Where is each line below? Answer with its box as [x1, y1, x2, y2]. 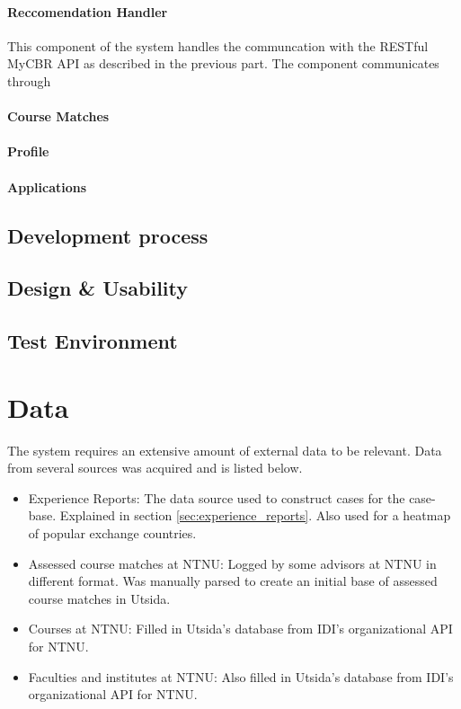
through [7, 71, 51, 90]
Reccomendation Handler [7, 2, 168, 21]
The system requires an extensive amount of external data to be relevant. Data [7, 440, 442, 459]
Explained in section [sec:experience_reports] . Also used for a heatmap [59, 506, 451, 525]
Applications [7, 177, 87, 196]
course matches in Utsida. [28, 589, 171, 607]
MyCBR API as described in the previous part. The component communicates [7, 54, 439, 73]
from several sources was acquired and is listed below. [7, 458, 303, 477]
